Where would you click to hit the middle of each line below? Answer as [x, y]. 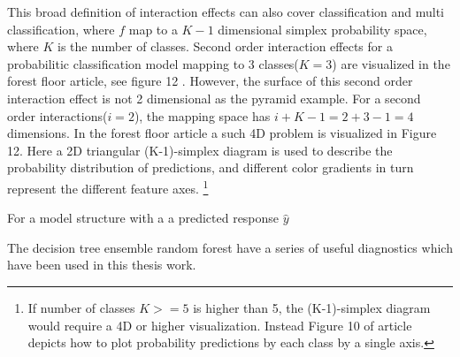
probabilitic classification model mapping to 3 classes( [153, 63]
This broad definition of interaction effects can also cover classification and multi [226, 11]
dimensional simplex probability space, [322, 29]
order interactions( [57, 115]
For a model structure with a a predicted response [143, 218]
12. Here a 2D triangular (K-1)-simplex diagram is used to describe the [200, 150]
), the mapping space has [202, 115]
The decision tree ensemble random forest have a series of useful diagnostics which [230, 247]
